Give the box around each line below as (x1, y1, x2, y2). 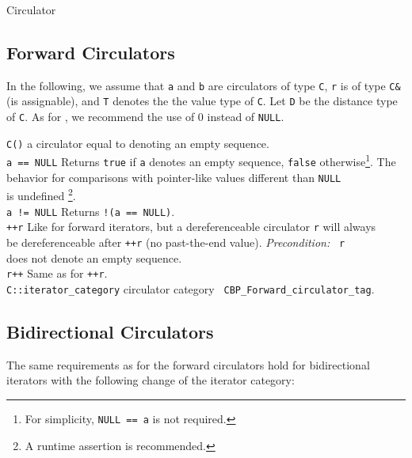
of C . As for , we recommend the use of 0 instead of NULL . (6, 108, 284, 125)
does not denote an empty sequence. (6, 249, 182, 266)
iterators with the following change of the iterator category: (6, 372, 295, 388)
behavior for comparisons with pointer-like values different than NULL (6, 168, 341, 185)
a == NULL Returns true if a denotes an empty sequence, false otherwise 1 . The (6, 151, 396, 170)
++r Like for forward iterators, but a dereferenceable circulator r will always (6, 218, 376, 235)
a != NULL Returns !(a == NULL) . (6, 203, 175, 219)
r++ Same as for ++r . (6, 265, 108, 282)
